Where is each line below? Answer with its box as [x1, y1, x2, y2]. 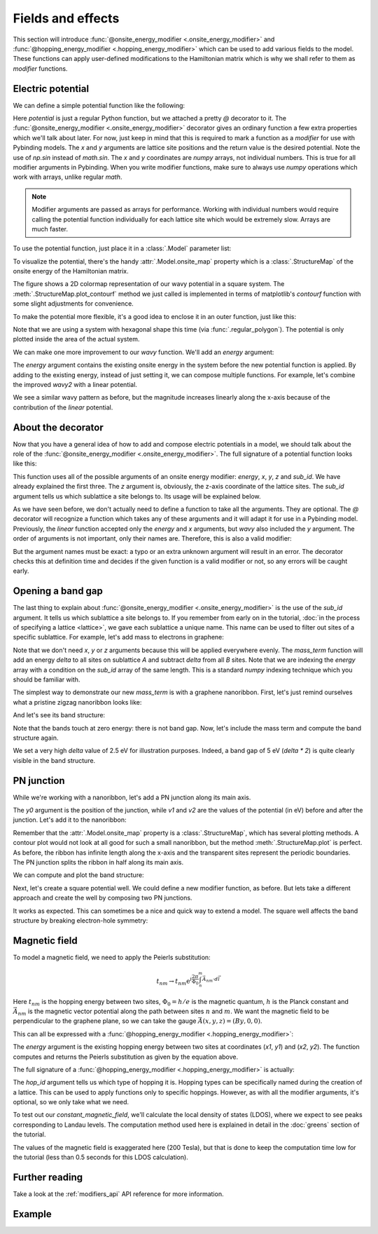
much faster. [31, 224, 69, 233]
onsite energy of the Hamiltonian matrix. [13, 267, 129, 276]
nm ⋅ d [206, 976, 218, 984]
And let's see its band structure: [13, 711, 105, 719]
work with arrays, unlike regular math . [13, 172, 122, 182]
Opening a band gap [13, 585, 103, 597]
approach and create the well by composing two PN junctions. [13, 894, 192, 902]
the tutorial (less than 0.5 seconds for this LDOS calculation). [13, 1153, 188, 1162]
